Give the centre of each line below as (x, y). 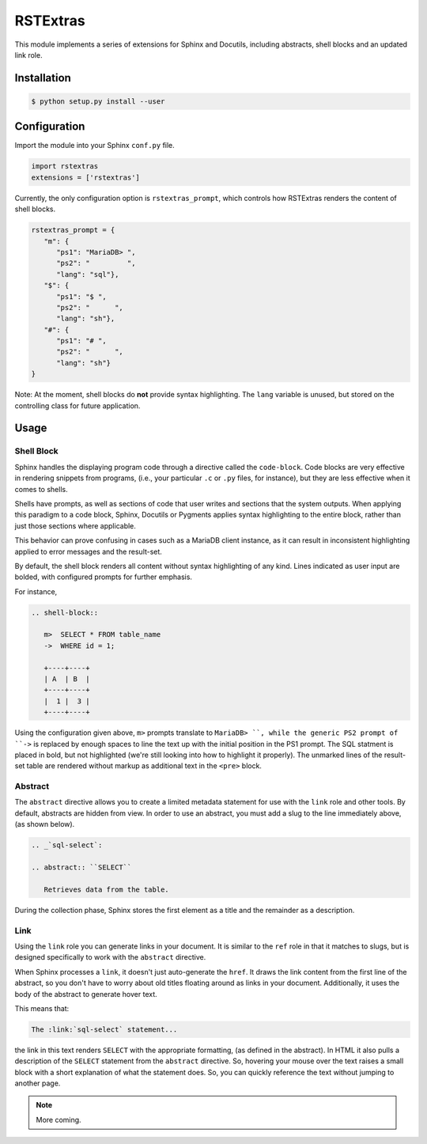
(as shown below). (45, 824)
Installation (43, 78)
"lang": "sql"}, (88, 274)
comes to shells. (41, 489)
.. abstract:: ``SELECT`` (81, 867)
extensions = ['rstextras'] (85, 177)
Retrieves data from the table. (106, 889)
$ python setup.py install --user (98, 101)
